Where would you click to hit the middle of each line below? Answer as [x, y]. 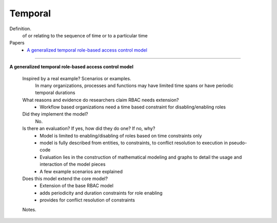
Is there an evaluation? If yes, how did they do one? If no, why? [89, 128]
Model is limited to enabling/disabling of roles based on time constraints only [121, 136]
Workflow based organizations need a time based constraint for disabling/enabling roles [133, 107]
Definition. [21, 29]
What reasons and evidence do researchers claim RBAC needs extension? [101, 100]
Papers [17, 43]
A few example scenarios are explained [81, 171]
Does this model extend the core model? [65, 179]
